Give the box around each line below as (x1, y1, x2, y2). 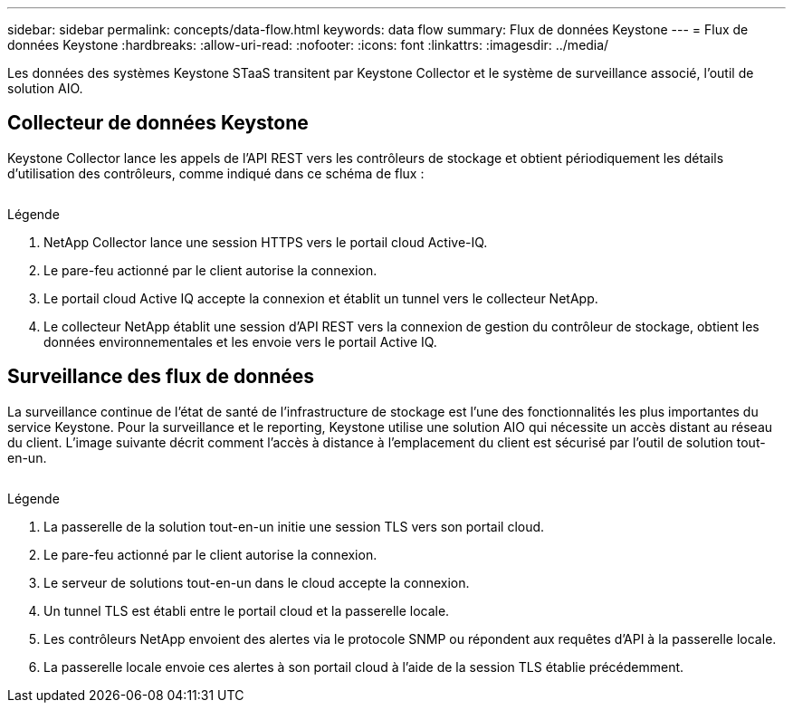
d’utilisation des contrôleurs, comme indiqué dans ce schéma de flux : (7, 165, 425, 181)
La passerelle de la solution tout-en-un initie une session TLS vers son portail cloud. (43, 518, 545, 534)
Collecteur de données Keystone (7, 111, 309, 135)
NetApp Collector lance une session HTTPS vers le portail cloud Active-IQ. (43, 234, 488, 250)
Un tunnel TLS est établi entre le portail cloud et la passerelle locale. (43, 602, 450, 619)
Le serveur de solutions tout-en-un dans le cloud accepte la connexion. (43, 574, 470, 590)
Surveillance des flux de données (7, 365, 315, 389)
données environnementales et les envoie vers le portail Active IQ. (43, 333, 437, 350)
